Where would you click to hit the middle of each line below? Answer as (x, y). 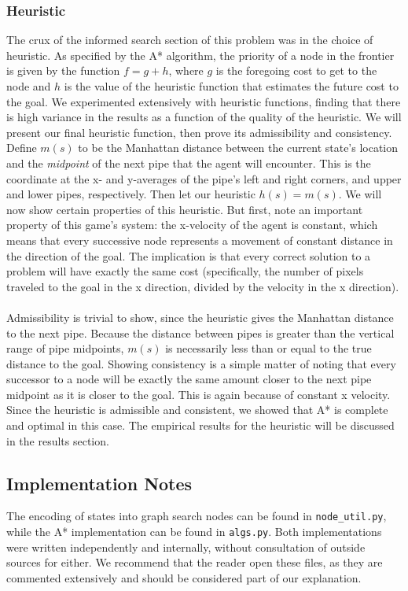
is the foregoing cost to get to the (296, 70)
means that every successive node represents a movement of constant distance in (200, 240)
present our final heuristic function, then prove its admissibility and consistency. (199, 132)
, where (186, 70)
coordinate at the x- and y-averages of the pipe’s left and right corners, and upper (204, 178)
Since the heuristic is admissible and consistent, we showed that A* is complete (197, 410)
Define (22, 148)
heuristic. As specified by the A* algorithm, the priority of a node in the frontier (200, 55)
